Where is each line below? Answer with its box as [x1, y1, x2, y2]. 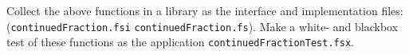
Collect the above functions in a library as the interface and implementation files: [6, 2, 403, 18]
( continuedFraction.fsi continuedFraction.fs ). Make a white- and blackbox [6, 18, 399, 34]
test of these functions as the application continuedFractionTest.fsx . [6, 33, 354, 50]
